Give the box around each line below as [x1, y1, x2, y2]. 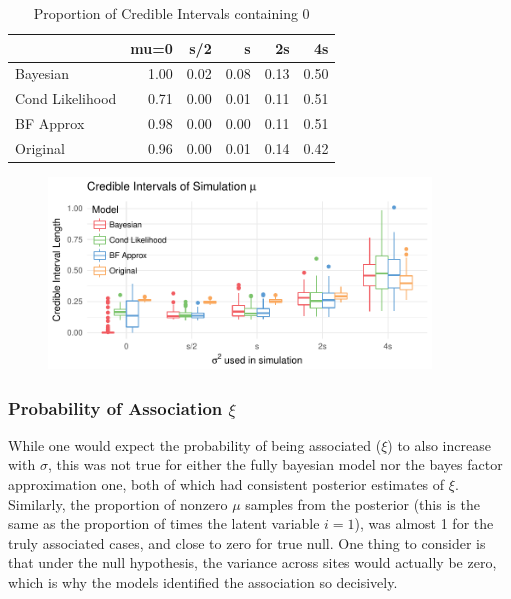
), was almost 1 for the [354, 513, 494, 534]
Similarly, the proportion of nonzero [8, 493, 228, 514]
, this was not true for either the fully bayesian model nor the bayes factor [47, 454, 503, 475]
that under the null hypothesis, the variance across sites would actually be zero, [8, 552, 497, 573]
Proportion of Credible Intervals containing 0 [33, 3, 310, 23]
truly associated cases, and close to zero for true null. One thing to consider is [8, 532, 486, 553]
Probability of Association [8, 395, 223, 420]
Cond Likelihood [15, 88, 117, 109]
